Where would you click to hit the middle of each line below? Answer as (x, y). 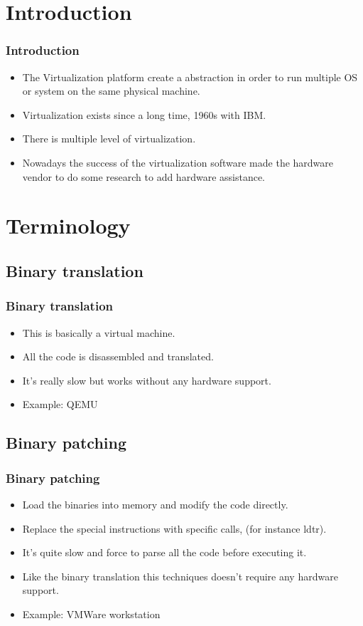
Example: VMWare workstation (91, 614)
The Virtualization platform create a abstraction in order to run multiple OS (190, 77)
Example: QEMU (60, 404)
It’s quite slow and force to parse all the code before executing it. (164, 552)
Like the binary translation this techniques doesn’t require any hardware (180, 576)
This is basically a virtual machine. (99, 332)
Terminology (68, 225)
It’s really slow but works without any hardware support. (147, 380)
